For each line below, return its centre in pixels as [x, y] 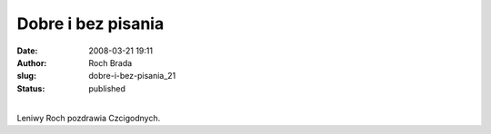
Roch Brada [110, 62]
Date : [27, 51]
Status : [31, 88]
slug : [26, 76]
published [107, 88]
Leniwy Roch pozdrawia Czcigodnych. [89, 118]
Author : [32, 62]
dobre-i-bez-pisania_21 [132, 76]
